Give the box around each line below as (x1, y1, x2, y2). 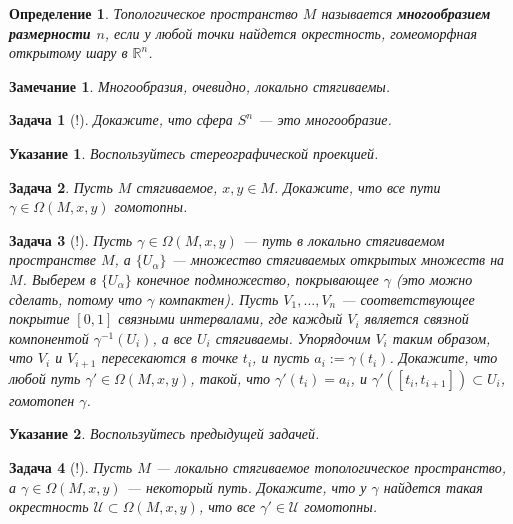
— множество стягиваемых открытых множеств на (171, 249, 505, 270)
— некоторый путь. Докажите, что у (126, 476, 367, 497)
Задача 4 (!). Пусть (9, 456, 133, 477)
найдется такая (383, 476, 483, 497)
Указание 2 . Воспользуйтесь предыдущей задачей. (9, 423, 320, 444)
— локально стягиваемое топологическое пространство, (155, 456, 507, 477)
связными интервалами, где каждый (118, 308, 343, 329)
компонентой (9, 327, 89, 348)
